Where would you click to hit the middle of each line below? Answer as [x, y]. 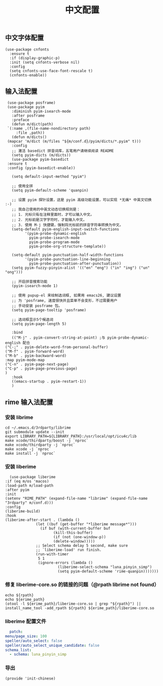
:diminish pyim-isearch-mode [41, 111]
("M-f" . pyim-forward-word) [35, 352]
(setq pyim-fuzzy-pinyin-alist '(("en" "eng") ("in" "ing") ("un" [81, 268]
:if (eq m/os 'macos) [27, 481]
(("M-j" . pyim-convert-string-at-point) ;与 [58, 338]
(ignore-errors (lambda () [65, 563]
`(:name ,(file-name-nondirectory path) [49, 129]
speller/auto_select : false [34, 641]
